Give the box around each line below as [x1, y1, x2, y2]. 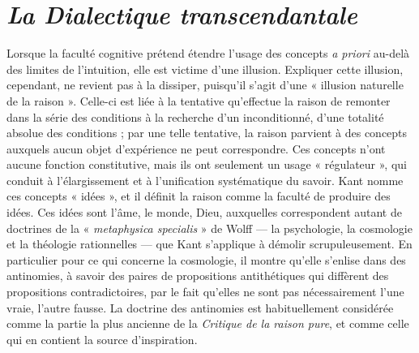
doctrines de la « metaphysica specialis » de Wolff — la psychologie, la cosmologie [6, 219, 413, 236]
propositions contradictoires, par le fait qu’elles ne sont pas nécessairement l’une [6, 283, 404, 300]
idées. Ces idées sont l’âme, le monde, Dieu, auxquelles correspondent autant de [6, 204, 402, 221]
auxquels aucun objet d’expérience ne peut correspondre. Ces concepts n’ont [6, 140, 386, 157]
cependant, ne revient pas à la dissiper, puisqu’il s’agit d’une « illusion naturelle [6, 76, 404, 93]
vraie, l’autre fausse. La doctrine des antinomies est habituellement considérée [6, 299, 394, 316]
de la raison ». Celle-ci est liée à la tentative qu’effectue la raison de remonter [6, 92, 391, 109]
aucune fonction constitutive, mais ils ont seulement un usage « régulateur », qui [6, 156, 407, 173]
